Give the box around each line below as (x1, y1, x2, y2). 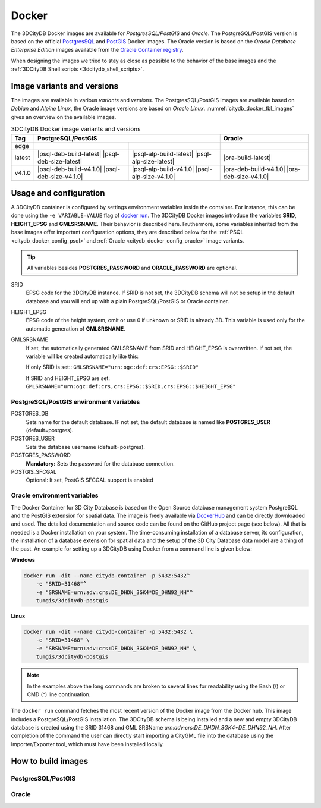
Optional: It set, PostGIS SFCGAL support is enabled (26, 476, 154, 484)
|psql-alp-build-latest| (131, 149, 194, 158)
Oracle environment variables (11, 491, 99, 499)
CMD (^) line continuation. (27, 690, 91, 698)
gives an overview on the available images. (11, 113, 117, 120)
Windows (11, 556, 35, 563)
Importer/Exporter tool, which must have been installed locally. (11, 740, 165, 747)
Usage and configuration (11, 188, 105, 198)
